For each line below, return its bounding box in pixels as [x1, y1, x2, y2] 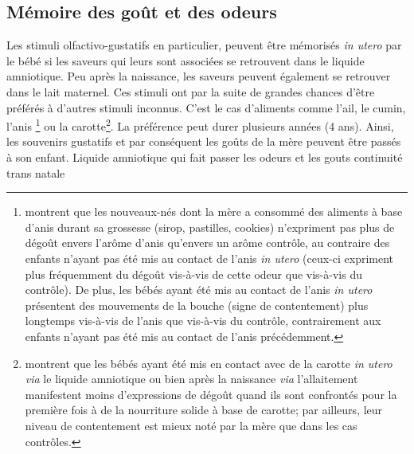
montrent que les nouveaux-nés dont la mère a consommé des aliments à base [25, 203, 403, 220]
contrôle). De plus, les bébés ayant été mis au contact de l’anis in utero [25, 281, 373, 298]
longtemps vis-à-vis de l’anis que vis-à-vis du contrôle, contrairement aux [25, 312, 381, 329]
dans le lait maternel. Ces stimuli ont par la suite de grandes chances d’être [6, 83, 375, 100]
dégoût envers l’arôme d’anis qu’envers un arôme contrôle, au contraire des [25, 234, 390, 251]
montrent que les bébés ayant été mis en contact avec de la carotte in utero [25, 354, 393, 371]
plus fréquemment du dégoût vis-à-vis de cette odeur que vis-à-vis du [25, 265, 362, 282]
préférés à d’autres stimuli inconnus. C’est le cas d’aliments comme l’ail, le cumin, [6, 99, 406, 115]
